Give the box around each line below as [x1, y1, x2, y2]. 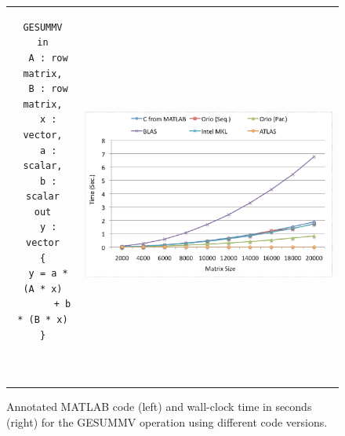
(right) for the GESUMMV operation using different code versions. [6, 413, 328, 430]
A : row [28, 52, 68, 64]
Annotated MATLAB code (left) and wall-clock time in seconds [6, 398, 312, 414]
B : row [28, 83, 68, 95]
